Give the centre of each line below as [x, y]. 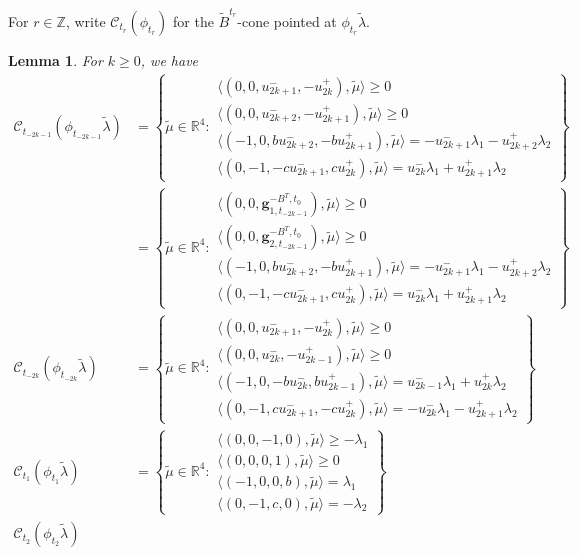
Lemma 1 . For [55, 59]
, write [85, 20]
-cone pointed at [287, 20]
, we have [169, 59]
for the [193, 20]
